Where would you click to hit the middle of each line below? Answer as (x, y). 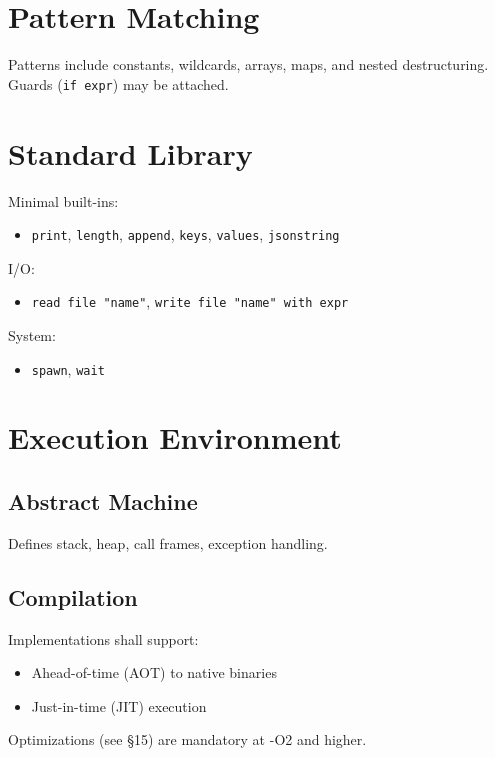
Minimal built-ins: (63, 200)
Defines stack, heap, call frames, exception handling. (168, 542)
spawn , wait (68, 368)
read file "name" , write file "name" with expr (190, 301)
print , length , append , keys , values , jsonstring (185, 234)
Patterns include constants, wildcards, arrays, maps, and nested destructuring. (248, 64)
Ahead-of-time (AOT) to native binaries (154, 672)
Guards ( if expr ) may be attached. (118, 83)
